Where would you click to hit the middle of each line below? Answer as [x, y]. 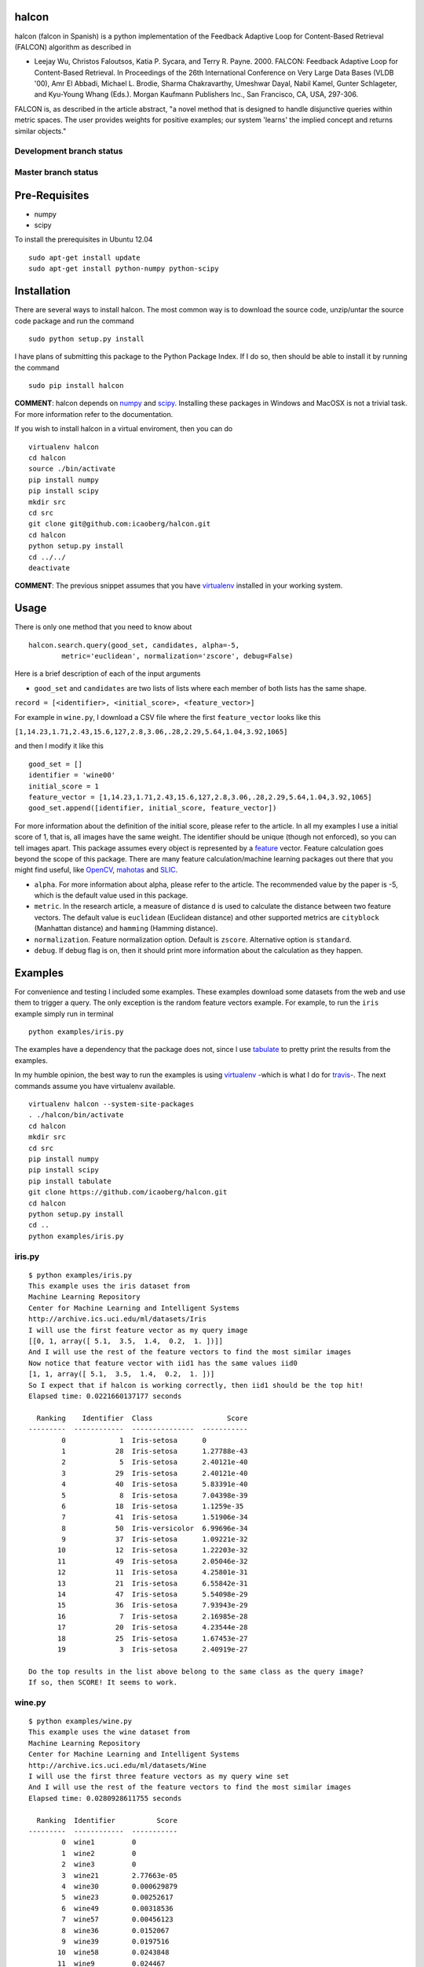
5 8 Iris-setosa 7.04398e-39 [155, 1495]
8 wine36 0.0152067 [115, 1930]
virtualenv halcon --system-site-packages [111, 1104]
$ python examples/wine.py [80, 1722]
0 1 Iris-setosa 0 [134, 1440]
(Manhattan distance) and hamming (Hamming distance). [126, 928]
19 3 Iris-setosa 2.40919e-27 [153, 1649]
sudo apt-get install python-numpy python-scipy [124, 269]
